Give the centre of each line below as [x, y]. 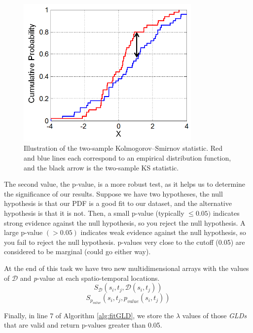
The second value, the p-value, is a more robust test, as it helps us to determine [125, 184]
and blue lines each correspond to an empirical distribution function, [127, 158]
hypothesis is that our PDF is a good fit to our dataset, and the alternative [118, 203]
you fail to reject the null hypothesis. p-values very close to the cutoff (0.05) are [125, 242]
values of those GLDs [214, 315]
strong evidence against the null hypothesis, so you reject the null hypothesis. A [125, 222]
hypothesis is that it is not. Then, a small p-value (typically [94, 213]
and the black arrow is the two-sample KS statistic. [101, 167]
